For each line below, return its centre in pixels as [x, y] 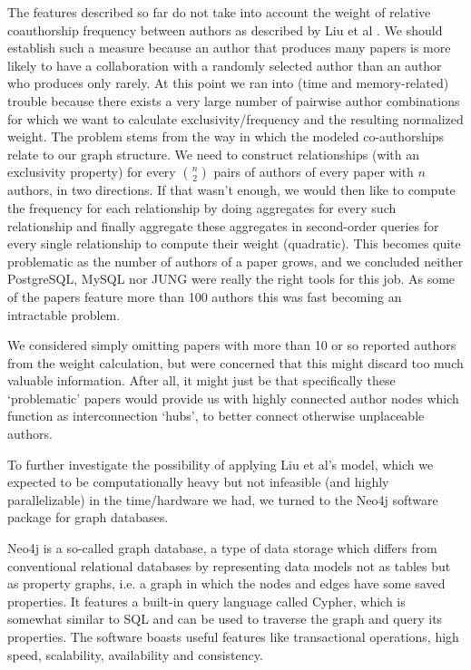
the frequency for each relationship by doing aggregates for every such [202, 207]
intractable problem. [64, 314]
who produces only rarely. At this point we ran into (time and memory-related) [228, 83]
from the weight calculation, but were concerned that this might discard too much [235, 362]
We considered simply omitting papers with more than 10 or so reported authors [232, 345]
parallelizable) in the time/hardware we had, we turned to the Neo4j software [223, 499]
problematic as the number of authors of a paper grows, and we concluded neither [235, 261]
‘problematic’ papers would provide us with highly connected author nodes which [233, 398]
